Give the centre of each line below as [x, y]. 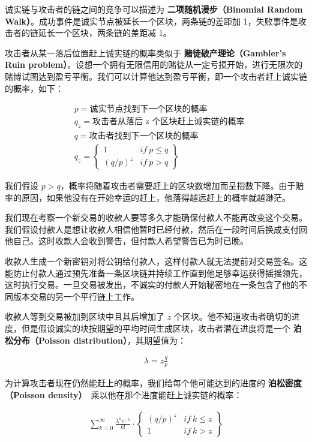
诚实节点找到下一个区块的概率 [148, 109]
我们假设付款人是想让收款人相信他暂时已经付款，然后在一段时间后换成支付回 [156, 229]
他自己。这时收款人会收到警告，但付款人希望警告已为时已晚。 [127, 241]
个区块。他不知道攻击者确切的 [232, 316]
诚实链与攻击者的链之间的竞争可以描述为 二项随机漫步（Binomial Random [154, 9]
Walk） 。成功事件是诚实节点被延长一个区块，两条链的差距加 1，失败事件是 [151, 21]
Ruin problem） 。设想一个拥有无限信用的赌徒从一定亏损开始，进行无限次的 [154, 64]
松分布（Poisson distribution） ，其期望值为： [95, 340]
